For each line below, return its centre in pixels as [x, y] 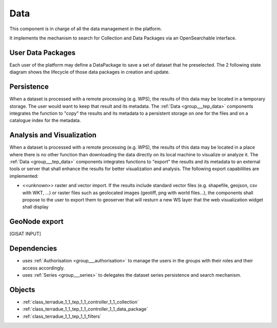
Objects [22, 290]
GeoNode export [36, 222]
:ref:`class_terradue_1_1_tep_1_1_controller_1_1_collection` [81, 302]
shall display [35, 207]
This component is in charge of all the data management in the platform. [86, 29]
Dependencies [33, 249]
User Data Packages [43, 53]
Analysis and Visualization [53, 135]
